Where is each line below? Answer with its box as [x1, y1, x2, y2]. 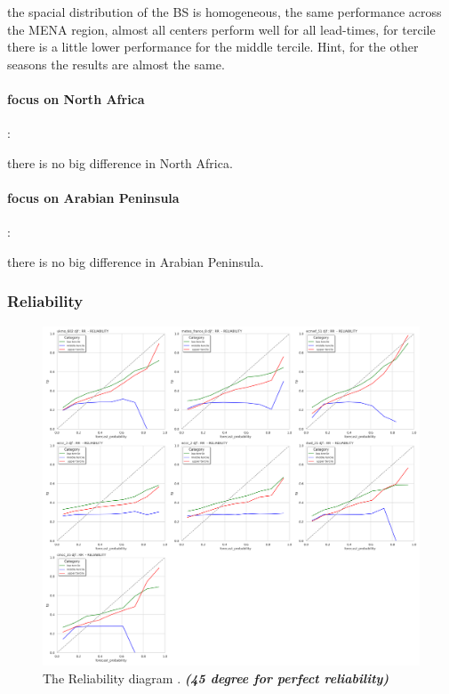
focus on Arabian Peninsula [7, 188, 180, 206]
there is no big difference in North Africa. [7, 153, 233, 172]
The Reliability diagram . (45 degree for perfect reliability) [43, 668, 389, 687]
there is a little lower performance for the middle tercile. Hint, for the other [7, 37, 419, 56]
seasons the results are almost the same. [7, 54, 225, 73]
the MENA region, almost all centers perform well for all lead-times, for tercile [7, 20, 436, 38]
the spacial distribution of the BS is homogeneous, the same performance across [7, 3, 442, 20]
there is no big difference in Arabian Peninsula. [7, 252, 264, 270]
